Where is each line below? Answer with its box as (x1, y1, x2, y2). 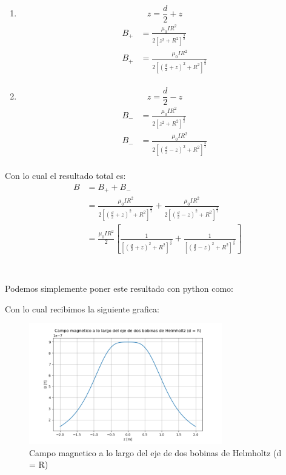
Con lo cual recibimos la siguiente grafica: (5, 302, 159, 315)
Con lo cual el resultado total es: (5, 169, 126, 182)
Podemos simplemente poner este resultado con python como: (5, 282, 233, 295)
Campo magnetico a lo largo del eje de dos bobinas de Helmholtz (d (29, 446, 282, 459)
